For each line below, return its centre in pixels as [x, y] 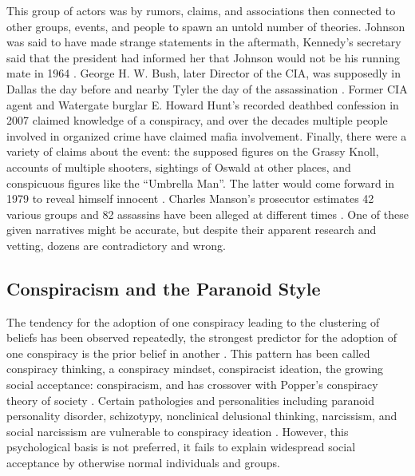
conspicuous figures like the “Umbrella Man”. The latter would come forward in [201, 182]
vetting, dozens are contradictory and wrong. [116, 245]
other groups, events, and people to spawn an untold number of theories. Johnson [206, 26]
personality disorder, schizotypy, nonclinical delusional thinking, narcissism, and [202, 416]
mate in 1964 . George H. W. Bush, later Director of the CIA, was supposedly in [204, 73]
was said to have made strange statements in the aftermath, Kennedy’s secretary [204, 42]
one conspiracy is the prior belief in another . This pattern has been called [188, 353]
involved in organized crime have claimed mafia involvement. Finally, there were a [207, 135]
